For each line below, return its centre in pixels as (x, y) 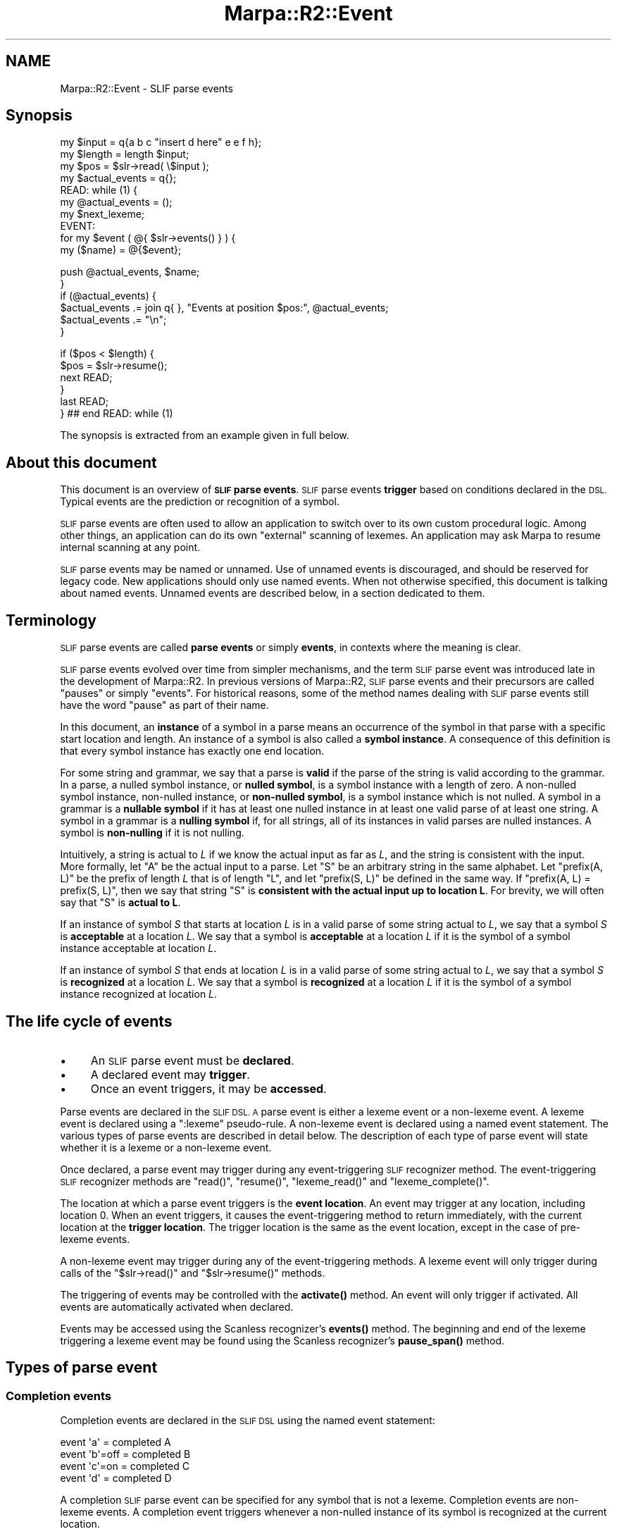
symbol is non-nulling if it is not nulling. (152, 833)
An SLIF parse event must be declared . (192, 1060)
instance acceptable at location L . (138, 948)
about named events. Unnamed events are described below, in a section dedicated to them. (273, 593)
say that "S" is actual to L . (120, 903)
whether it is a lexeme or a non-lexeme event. (166, 1147)
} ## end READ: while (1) (117, 414)
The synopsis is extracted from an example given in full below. (205, 435)
